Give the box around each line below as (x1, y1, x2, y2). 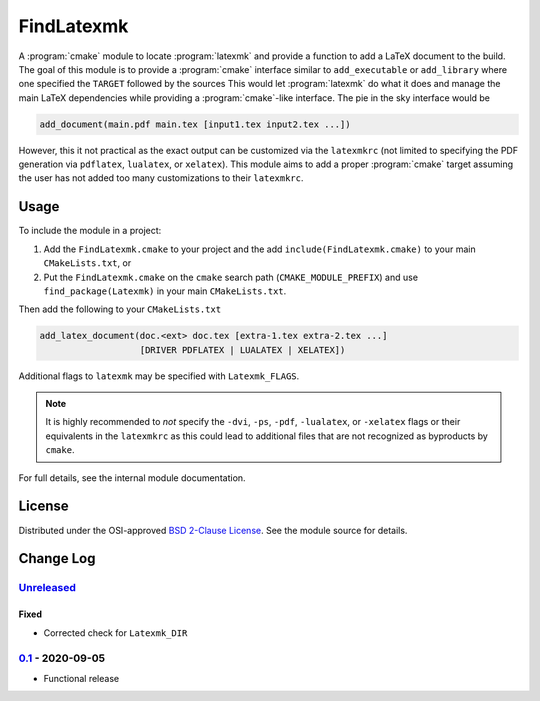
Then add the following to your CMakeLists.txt (18, 303, 222, 315)
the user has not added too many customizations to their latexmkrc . (18, 172, 304, 184)
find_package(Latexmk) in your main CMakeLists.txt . (43, 285, 287, 297)
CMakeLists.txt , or (43, 257, 132, 269)
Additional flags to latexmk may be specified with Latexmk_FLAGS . (18, 370, 300, 382)
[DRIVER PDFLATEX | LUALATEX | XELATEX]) (139, 344, 346, 355)
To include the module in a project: (18, 225, 162, 237)
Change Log (18, 550, 96, 567)
